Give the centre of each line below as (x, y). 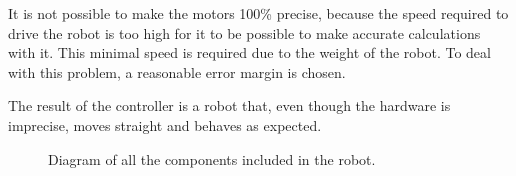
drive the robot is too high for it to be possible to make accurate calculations (244, 32)
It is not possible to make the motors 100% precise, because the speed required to (258, 13)
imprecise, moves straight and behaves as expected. (165, 124)
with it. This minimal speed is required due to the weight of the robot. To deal (249, 52)
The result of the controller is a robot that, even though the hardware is (229, 105)
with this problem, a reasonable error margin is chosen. (177, 71)
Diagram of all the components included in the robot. (212, 158)
